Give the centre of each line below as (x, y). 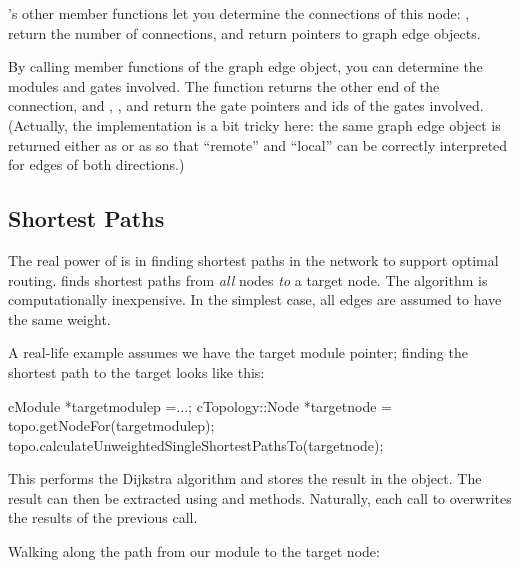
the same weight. (59, 318)
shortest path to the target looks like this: (136, 371)
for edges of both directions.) (96, 164)
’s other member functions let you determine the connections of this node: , (239, 13)
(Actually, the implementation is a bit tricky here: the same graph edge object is (254, 124)
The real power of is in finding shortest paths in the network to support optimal (253, 259)
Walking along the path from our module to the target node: (194, 551)
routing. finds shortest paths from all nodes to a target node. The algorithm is (248, 279)
